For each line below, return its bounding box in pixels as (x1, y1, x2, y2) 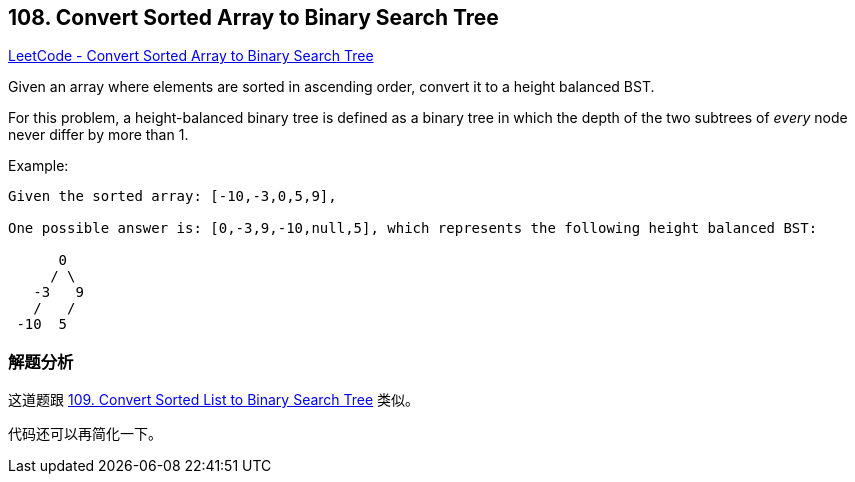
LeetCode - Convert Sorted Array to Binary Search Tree (8, 47, 374, 65)
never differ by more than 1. (8, 126, 189, 144)
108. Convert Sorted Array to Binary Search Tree (8, 5, 499, 30)
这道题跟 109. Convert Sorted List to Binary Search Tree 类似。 (8, 391, 420, 409)
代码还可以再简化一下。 (8, 425, 162, 443)
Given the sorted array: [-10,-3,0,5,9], (8, 188, 337, 205)
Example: (8, 157, 69, 175)
